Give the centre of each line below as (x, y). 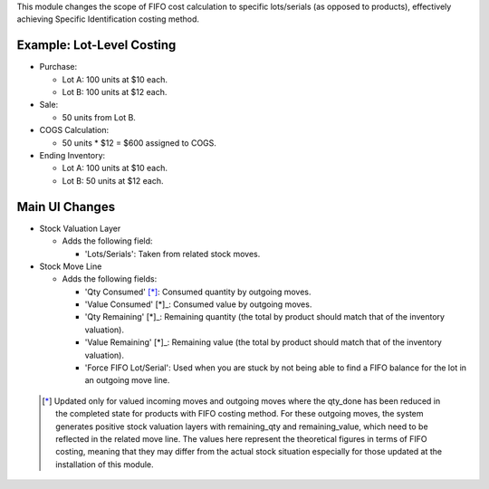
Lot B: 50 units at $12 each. (113, 180)
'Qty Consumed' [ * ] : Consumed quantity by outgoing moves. (198, 292)
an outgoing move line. (127, 380)
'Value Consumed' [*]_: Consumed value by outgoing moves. (198, 304)
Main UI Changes (66, 207)
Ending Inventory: (72, 156)
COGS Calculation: (74, 130)
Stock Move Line (71, 266)
